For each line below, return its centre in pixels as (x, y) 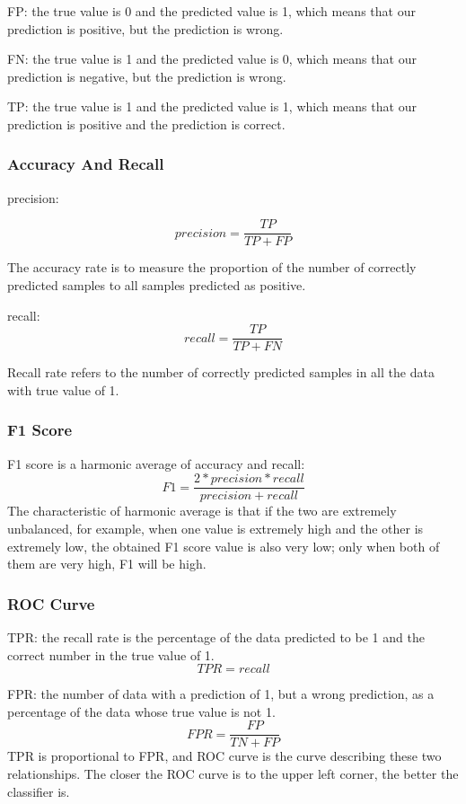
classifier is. (39, 791)
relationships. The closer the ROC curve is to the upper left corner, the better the (233, 773)
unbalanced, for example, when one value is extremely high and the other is (215, 528)
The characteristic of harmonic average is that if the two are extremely (202, 511)
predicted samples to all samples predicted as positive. (157, 285)
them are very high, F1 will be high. (107, 564)
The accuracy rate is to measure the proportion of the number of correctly (212, 267)
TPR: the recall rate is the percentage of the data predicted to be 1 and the (216, 636)
